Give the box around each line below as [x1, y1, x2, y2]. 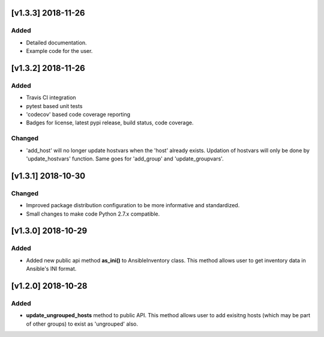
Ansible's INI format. [26, 265, 77, 273]
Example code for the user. [26, 47, 93, 55]
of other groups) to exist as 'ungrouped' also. [26, 320, 138, 327]
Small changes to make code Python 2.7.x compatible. [26, 210, 160, 217]
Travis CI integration [26, 94, 76, 102]
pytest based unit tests [26, 102, 83, 109]
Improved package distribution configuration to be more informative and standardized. [26, 202, 240, 209]
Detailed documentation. [26, 39, 87, 46]
